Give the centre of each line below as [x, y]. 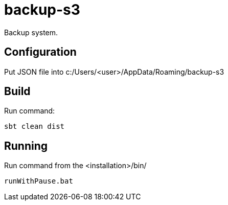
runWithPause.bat [39, 181]
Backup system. [31, 32]
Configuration [40, 52]
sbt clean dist [35, 127]
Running [26, 146]
